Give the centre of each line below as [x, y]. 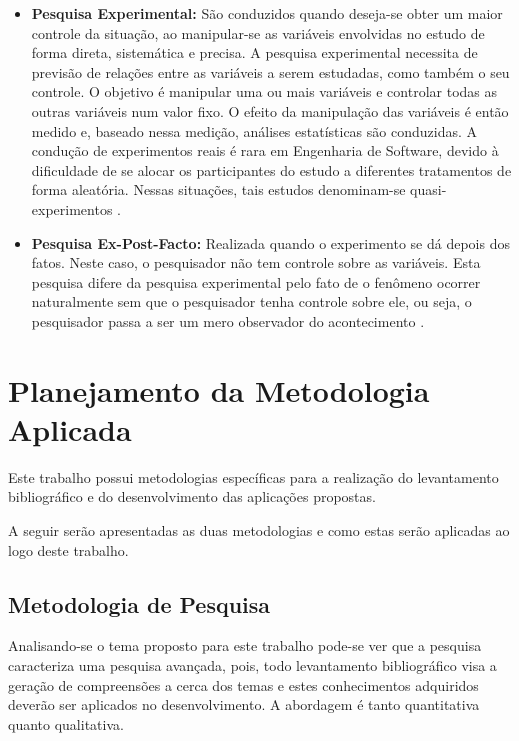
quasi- [428, 189]
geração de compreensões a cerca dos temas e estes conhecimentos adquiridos [243, 684]
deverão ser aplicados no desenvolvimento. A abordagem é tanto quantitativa [244, 704]
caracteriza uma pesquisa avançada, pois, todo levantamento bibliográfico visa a [252, 664]
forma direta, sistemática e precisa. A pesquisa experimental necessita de [254, 52]
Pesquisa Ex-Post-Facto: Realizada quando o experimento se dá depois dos [270, 242]
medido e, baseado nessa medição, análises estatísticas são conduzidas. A [254, 130]
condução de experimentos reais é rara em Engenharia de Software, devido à [265, 150]
